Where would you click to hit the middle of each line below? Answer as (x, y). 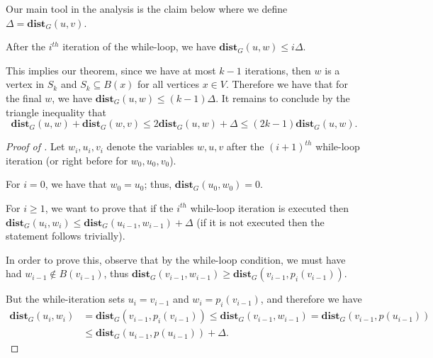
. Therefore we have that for (287, 84)
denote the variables (150, 146)
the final (24, 97)
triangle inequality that (56, 112)
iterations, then (278, 70)
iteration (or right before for (67, 160)
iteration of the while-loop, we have (139, 46)
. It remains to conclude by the (283, 97)
